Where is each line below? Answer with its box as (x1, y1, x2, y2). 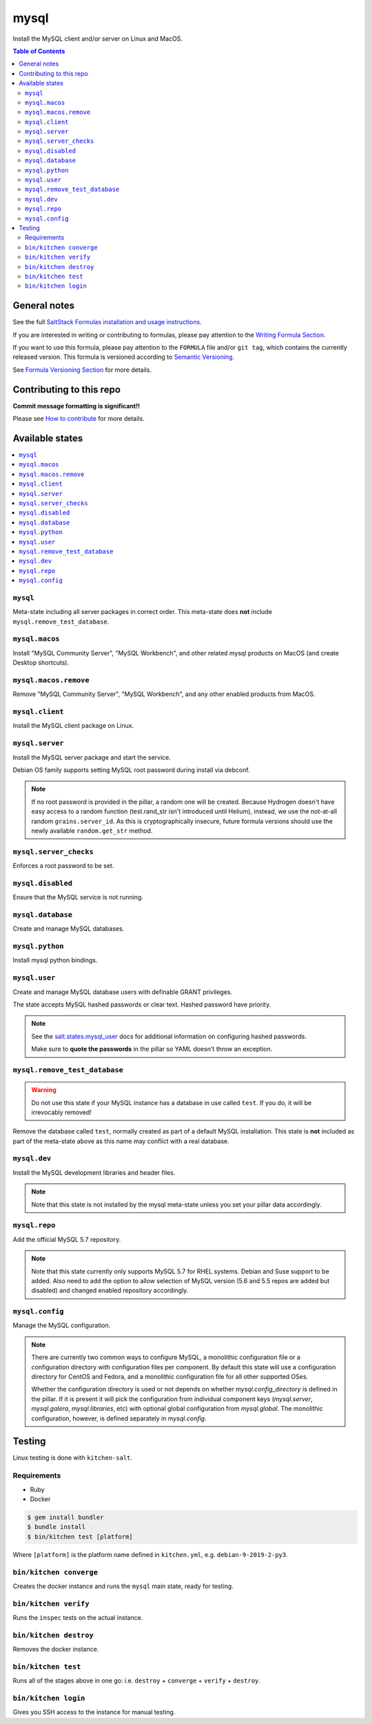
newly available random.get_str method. (31, 826, 153, 835)
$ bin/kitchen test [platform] (27, 1532, 134, 1540)
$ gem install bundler (27, 1513, 104, 1521)
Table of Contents (12, 47, 65, 55)
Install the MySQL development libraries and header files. (12, 1168, 176, 1176)
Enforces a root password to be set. (12, 862, 114, 870)
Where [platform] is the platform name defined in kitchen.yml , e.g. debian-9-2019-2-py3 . (12, 1550, 289, 1558)
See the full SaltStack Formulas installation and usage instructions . (12, 318, 203, 326)
